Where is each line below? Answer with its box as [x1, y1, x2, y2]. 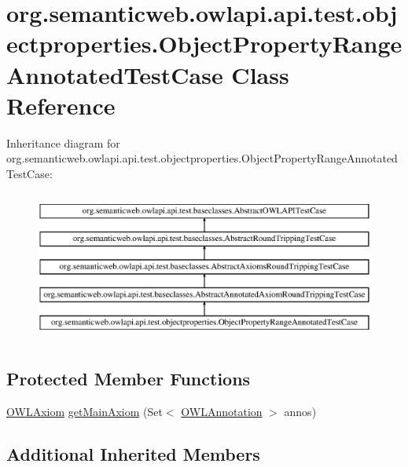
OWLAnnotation [181, 403, 263, 420]
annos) [284, 403, 317, 420]
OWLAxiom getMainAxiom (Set [6, 403, 163, 420]
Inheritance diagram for [6, 134, 120, 151]
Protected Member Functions [6, 367, 251, 391]
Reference [6, 89, 116, 121]
